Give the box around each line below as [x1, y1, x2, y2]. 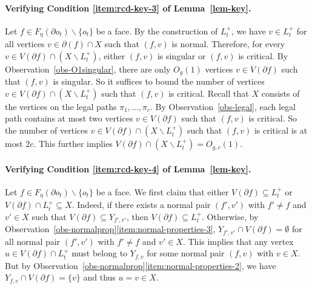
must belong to [71, 247, 128, 259]
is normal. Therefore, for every [171, 37, 285, 50]
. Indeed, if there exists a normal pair [71, 198, 211, 211]
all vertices [5, 37, 45, 50]
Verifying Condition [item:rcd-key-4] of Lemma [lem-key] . [5, 162, 251, 175]
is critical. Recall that [168, 86, 249, 99]
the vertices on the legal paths [5, 100, 117, 112]
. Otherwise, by [202, 210, 259, 222]
